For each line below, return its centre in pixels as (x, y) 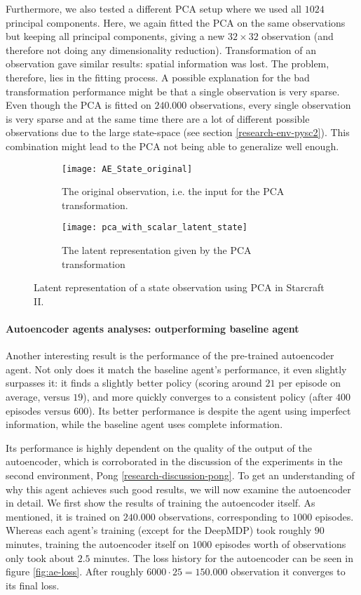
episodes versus (38, 410)
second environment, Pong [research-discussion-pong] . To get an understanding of (180, 475)
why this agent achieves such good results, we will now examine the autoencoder (178, 489)
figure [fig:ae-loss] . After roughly (75, 571)
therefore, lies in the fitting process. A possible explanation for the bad (158, 77)
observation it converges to (288, 571)
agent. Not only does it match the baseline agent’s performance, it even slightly (176, 369)
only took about (40, 557)
